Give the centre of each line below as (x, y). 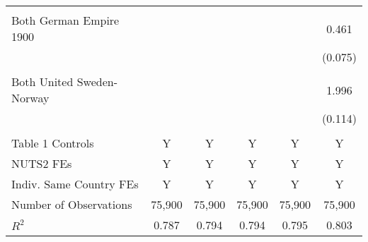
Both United (42, 81)
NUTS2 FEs (42, 163)
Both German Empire (65, 20)
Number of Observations (72, 204)
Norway (30, 98)
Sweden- (97, 81)
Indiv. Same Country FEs (75, 184)
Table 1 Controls (53, 143)
